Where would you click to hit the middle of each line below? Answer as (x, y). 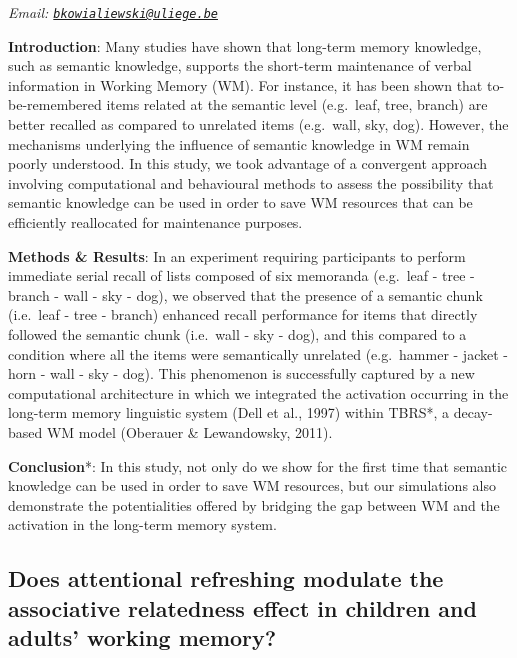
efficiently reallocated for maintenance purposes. (155, 222)
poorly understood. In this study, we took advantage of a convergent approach (248, 163)
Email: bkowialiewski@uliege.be (113, 12)
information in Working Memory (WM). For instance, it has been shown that (245, 84)
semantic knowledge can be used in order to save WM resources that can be (240, 202)
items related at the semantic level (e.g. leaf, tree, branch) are (297, 104)
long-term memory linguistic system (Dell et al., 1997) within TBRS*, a (229, 412)
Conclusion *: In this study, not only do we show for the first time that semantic (258, 465)
